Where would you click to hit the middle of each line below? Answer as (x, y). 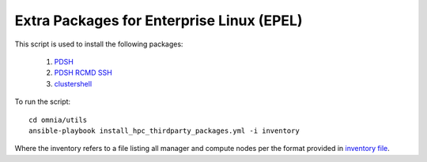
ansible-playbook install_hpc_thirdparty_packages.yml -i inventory (164, 131)
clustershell (73, 83)
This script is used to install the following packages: (99, 44)
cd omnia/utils (58, 120)
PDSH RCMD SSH (83, 73)
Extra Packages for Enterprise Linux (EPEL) (159, 20)
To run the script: (43, 101)
